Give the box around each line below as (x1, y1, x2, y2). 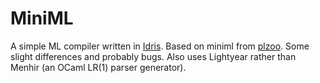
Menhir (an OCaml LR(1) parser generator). (10, 61, 187, 73)
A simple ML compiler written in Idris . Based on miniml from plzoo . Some (10, 40, 310, 52)
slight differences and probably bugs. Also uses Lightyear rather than (10, 50, 297, 62)
